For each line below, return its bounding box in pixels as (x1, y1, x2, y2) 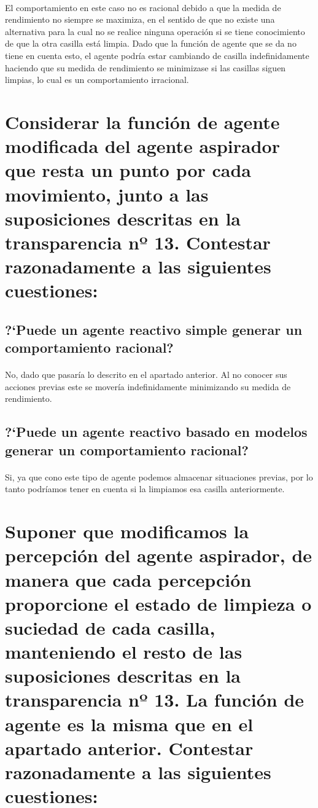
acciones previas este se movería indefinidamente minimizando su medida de (5, 380, 291, 393)
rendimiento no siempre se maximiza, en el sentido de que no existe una (5, 13, 275, 26)
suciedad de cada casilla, (5, 614, 215, 640)
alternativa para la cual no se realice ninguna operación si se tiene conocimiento (5, 25, 305, 37)
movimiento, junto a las (5, 181, 209, 206)
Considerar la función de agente (5, 109, 280, 134)
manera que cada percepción (5, 567, 252, 592)
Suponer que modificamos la (5, 519, 249, 544)
